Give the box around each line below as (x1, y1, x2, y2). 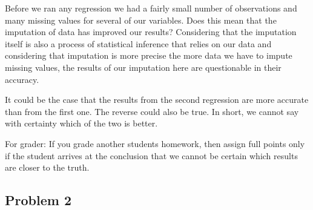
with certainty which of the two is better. (5, 117, 158, 130)
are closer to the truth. (5, 161, 90, 174)
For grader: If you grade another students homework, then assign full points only (5, 137, 305, 149)
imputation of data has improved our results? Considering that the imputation (5, 25, 297, 38)
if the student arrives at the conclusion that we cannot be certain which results (5, 149, 298, 162)
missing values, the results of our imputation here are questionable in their (5, 61, 282, 73)
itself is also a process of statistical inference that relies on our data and (5, 37, 272, 50)
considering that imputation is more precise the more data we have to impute (5, 49, 292, 62)
